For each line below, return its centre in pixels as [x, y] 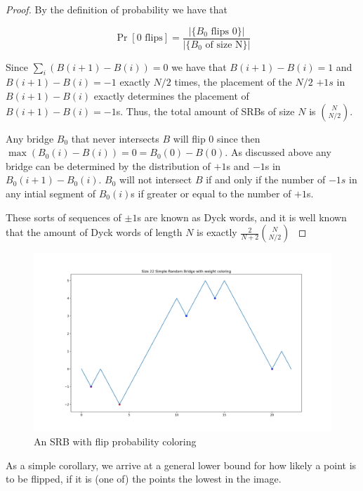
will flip [189, 138]
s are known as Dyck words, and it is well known [242, 217]
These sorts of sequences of [64, 217]
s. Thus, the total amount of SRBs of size [205, 111]
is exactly [217, 232]
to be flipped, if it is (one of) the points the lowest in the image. [144, 479]
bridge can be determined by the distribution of [108, 165]
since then [239, 138]
